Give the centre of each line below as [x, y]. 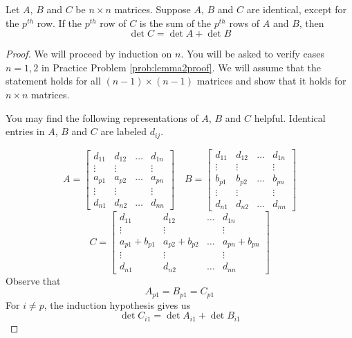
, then [312, 23]
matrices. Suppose [152, 9]
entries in [25, 131]
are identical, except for [297, 9]
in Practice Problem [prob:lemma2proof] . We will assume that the [181, 67]
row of [113, 23]
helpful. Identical [290, 117]
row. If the [59, 23]
